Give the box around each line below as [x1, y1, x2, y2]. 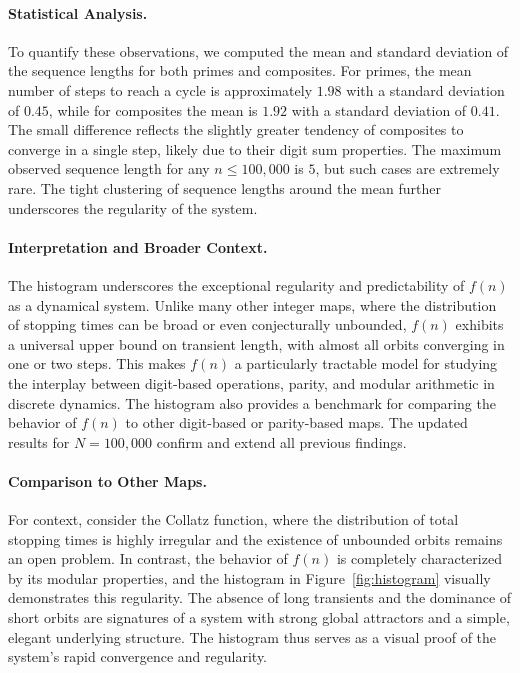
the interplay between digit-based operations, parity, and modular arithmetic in [8, 372, 495, 393]
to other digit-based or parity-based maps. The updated [125, 412, 468, 433]
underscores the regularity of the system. [8, 197, 258, 218]
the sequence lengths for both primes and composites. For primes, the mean [8, 60, 472, 81]
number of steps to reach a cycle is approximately [8, 79, 313, 100]
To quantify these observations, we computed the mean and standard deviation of [8, 40, 509, 61]
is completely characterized [336, 548, 502, 569]
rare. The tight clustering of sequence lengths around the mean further [8, 177, 441, 198]
